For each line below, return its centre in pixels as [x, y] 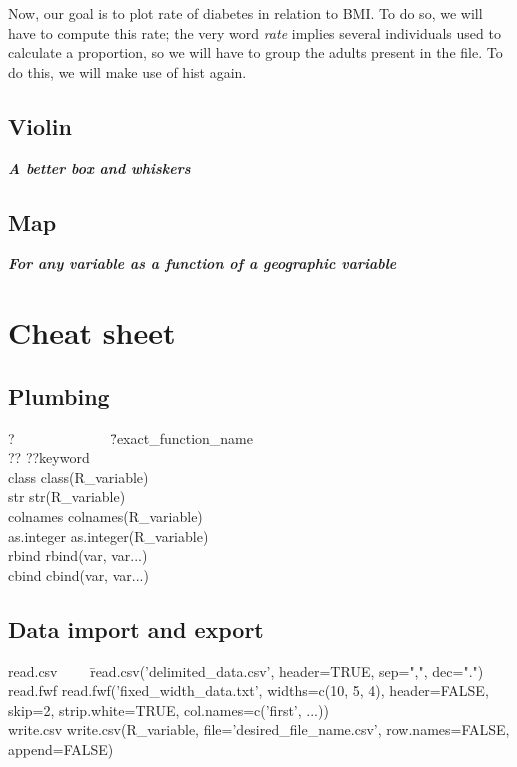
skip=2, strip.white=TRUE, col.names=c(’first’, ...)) [168, 709]
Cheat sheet [92, 332]
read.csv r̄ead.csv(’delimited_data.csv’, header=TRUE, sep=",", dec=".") [246, 670]
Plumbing [59, 395]
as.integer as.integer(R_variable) [108, 535]
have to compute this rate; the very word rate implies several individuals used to [254, 32]
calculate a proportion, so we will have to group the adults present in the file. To [255, 52]
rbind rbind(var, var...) [78, 555]
